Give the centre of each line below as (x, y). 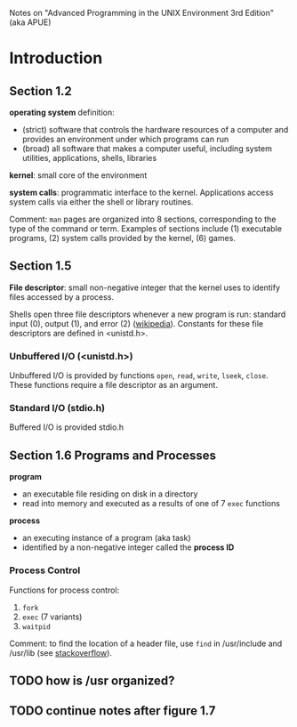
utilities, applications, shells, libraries (89, 158)
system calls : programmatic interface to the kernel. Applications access (141, 192)
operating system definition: (62, 112)
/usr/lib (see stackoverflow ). (61, 652)
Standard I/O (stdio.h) (57, 408)
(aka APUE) (30, 22)
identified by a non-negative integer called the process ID (128, 547)
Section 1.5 (40, 266)
